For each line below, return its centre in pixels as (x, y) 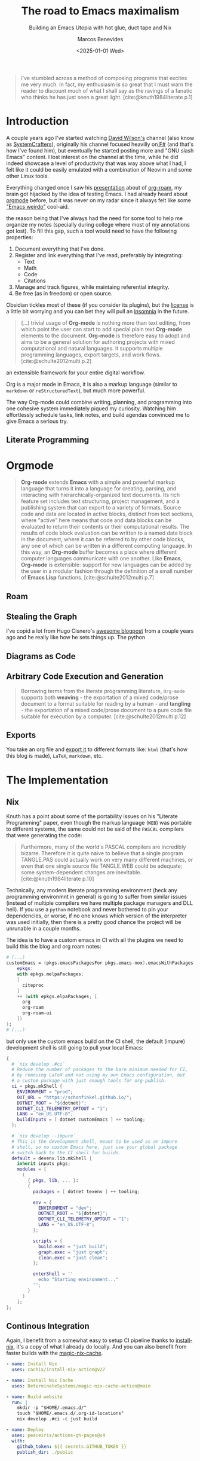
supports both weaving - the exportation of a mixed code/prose (99, 697)
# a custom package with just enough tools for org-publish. (89, 1081)
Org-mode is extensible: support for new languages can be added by (106, 565)
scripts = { (47, 1241)
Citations (35, 280)
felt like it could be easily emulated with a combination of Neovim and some (99, 169)
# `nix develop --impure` (44, 1136)
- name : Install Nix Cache (40, 1380)
